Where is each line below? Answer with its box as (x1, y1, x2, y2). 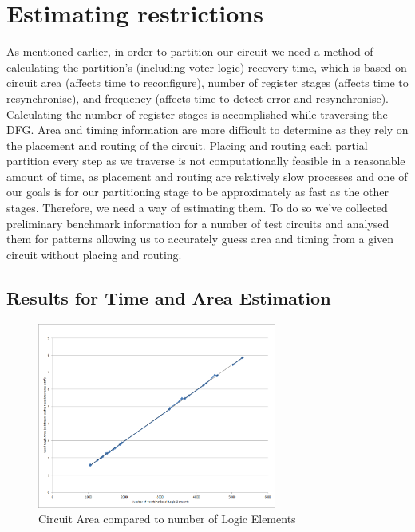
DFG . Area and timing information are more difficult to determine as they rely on (6, 121, 409, 138)
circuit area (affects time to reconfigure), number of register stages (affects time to (6, 74, 409, 91)
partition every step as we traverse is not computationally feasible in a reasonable (6, 152, 405, 169)
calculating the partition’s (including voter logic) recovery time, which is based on (6, 58, 407, 75)
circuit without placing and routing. (6, 246, 182, 262)
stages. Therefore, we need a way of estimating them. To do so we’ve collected (6, 199, 388, 216)
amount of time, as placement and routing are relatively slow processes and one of (6, 167, 408, 184)
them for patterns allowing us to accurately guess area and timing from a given (6, 231, 394, 247)
